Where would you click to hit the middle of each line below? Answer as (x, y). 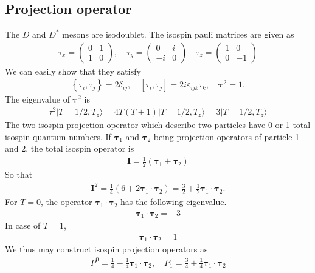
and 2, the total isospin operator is (70, 148)
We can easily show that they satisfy (73, 71)
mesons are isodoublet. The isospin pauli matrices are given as (178, 34)
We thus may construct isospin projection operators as (106, 249)
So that (19, 174)
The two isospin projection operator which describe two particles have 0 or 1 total (158, 125)
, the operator (66, 202)
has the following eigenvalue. (173, 202)
